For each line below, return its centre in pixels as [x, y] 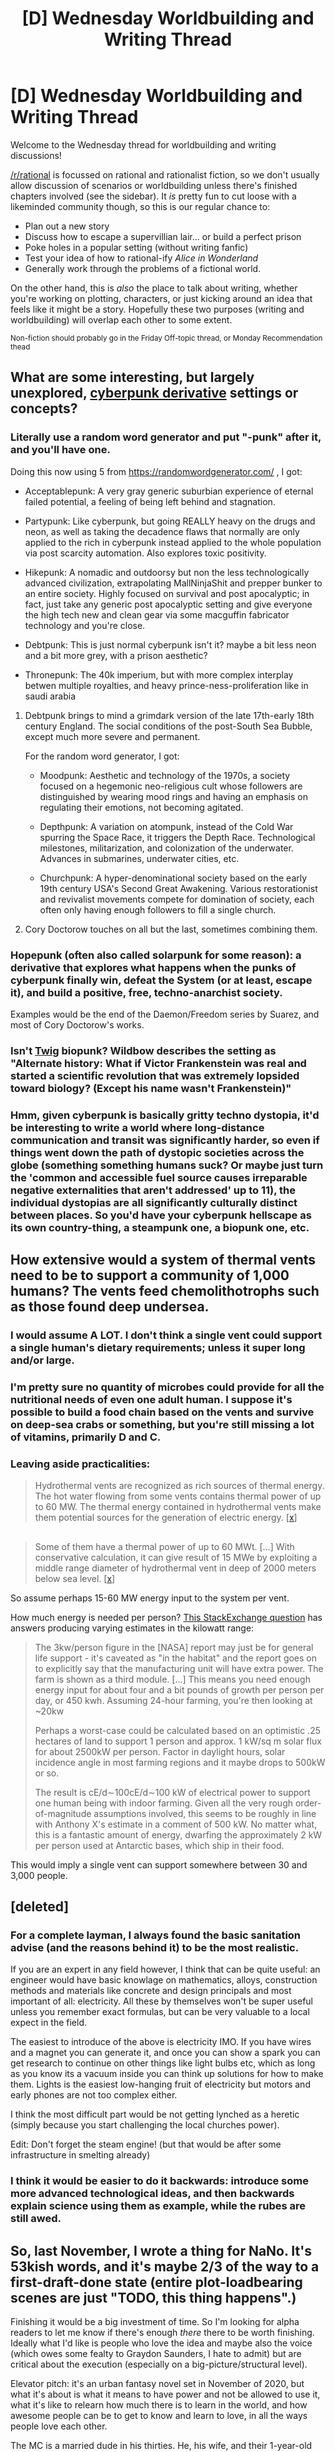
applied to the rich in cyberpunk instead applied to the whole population [173, 542]
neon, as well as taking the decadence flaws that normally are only [162, 531]
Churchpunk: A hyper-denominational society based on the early [173, 878]
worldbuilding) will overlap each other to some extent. [121, 319]
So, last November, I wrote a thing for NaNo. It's [161, 2250]
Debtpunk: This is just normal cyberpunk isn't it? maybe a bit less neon [170, 644]
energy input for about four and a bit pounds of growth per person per [179, 1689]
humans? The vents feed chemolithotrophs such [165, 1291]
